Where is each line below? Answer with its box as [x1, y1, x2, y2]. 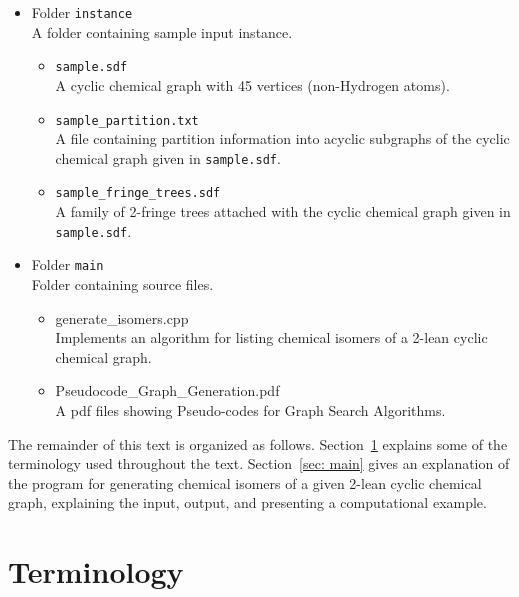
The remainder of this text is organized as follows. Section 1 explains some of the [8, 433, 508, 454]
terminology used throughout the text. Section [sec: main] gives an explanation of [8, 453, 510, 474]
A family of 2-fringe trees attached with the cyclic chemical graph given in [55, 201, 511, 222]
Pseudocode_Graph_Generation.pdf [55, 380, 280, 401]
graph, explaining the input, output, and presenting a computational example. [8, 492, 487, 513]
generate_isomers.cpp [55, 307, 189, 328]
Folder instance [31, 2, 133, 22]
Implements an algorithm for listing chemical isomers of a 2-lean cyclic [55, 327, 488, 348]
